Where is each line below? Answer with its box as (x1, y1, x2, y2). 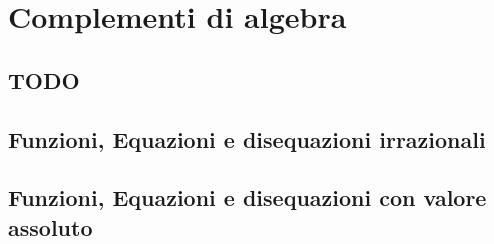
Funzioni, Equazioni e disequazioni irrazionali (8, 123, 486, 154)
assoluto (8, 211, 93, 242)
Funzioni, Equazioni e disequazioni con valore (8, 182, 487, 213)
